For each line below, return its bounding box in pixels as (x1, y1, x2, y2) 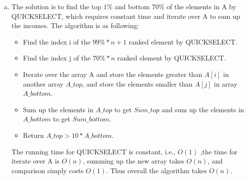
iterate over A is (11, 156, 60, 166)
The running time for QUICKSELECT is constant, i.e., (11, 146, 176, 156)
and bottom (115, 1, 150, 11)
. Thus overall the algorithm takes (106, 165, 207, 175)
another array (23, 78, 63, 89)
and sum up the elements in (161, 104, 244, 114)
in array (214, 78, 238, 89)
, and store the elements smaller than (82, 78, 193, 89)
